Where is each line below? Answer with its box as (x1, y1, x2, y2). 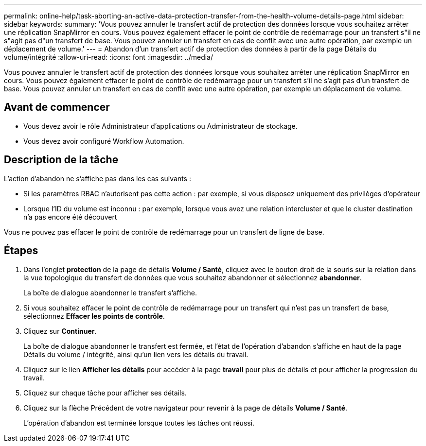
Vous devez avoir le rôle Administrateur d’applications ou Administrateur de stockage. (23, 121, 298, 130)
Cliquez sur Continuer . (23, 326, 97, 335)
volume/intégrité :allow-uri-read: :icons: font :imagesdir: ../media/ (4, 53, 213, 61)
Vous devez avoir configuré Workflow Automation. (23, 137, 184, 145)
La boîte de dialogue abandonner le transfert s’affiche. (23, 288, 197, 297)
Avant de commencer (4, 101, 110, 114)
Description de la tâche (4, 154, 119, 166)
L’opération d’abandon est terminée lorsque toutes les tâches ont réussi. (23, 418, 255, 427)
